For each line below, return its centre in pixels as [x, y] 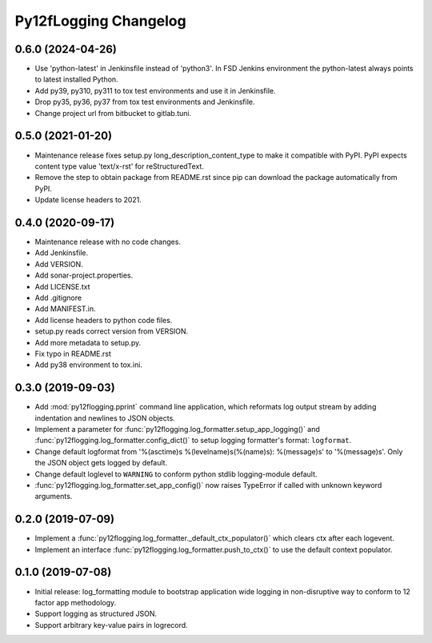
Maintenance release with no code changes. [108, 242]
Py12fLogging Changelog [101, 21]
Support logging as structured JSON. [96, 614]
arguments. [54, 497]
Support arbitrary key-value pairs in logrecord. [111, 625]
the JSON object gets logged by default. [101, 463]
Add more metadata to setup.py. [88, 342]
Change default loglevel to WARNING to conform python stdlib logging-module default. [176, 474]
